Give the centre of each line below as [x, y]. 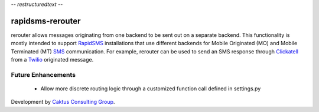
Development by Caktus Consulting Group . [63, 102]
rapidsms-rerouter [46, 21]
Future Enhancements [43, 74]
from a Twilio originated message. [52, 60]
